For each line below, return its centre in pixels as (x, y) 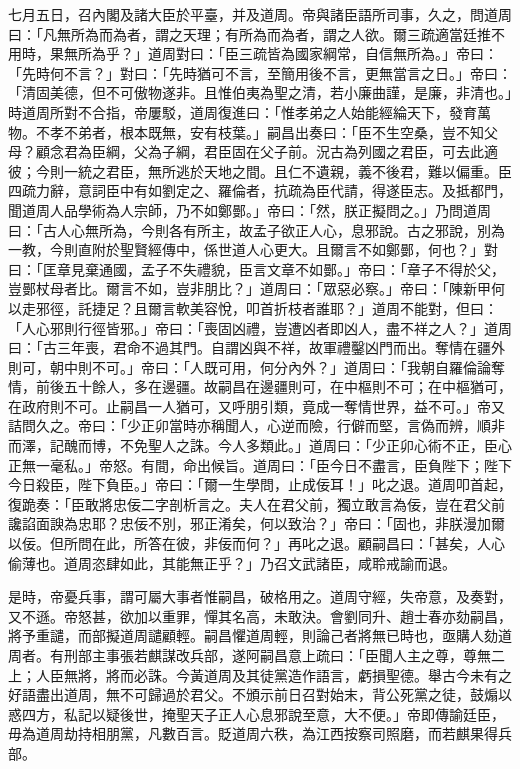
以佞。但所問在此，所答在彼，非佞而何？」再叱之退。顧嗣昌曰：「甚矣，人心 (256, 543)
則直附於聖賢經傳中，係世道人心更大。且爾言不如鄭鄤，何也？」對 (280, 249)
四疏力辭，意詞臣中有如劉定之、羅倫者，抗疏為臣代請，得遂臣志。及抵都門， (260, 190)
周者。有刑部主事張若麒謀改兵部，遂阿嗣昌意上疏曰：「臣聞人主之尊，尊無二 (256, 655)
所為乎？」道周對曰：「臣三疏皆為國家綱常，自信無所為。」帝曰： (287, 53)
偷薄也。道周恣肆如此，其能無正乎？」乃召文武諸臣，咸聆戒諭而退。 (232, 562)
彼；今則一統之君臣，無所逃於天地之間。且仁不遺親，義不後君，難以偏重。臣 (260, 170)
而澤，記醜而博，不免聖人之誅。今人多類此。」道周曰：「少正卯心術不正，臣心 (260, 445)
